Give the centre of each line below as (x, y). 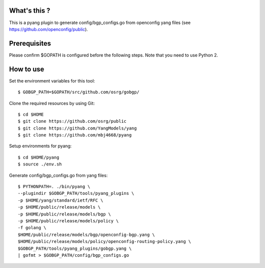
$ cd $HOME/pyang (39, 157)
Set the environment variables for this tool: (52, 80)
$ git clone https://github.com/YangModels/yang (77, 128)
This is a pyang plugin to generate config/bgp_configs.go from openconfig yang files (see (100, 23)
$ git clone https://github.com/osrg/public (72, 121)
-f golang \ (32, 228)
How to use (26, 69)
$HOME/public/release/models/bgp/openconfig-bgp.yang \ (86, 235)
